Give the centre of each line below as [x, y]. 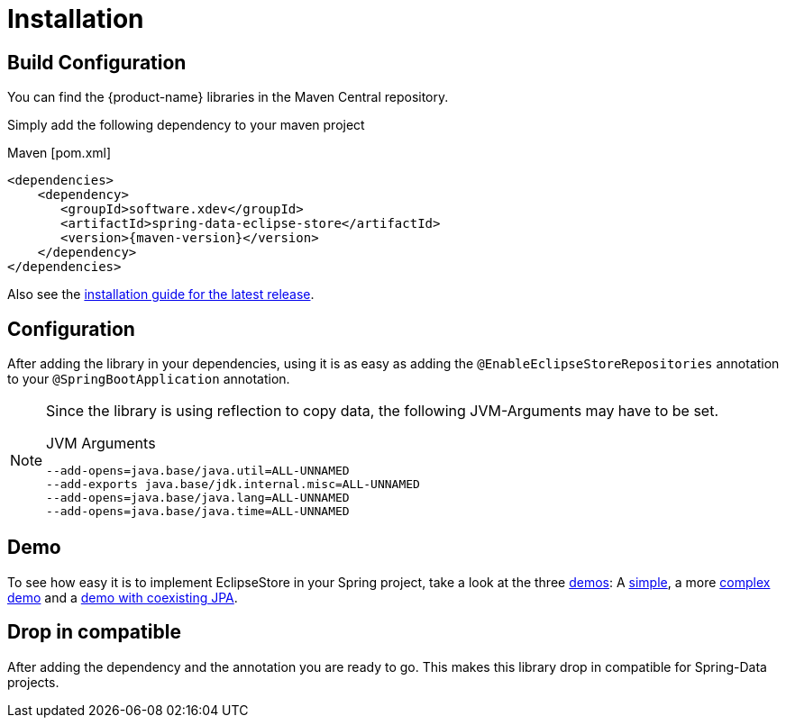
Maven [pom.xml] [59, 153]
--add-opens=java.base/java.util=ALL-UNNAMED [198, 471]
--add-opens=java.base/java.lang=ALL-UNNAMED [198, 498]
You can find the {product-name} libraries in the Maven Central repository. [228, 97]
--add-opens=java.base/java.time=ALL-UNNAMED [198, 512]
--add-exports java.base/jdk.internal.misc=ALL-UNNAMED [233, 485]
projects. [33, 682]
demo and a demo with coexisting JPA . [123, 597]
